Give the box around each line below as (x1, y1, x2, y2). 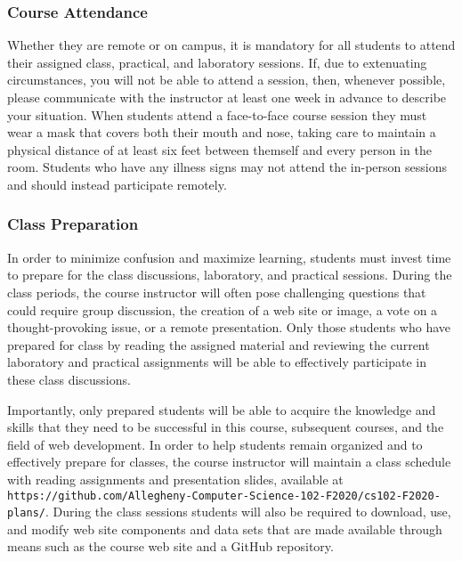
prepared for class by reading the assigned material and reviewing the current (7, 335, 430, 354)
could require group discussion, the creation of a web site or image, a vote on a (7, 300, 438, 319)
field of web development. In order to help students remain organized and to (7, 435, 423, 453)
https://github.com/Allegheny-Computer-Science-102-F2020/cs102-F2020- (7, 489, 441, 502)
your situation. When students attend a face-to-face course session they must (7, 105, 427, 124)
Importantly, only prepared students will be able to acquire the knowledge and (7, 400, 436, 419)
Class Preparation (7, 213, 139, 235)
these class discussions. (7, 370, 131, 388)
